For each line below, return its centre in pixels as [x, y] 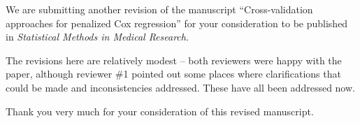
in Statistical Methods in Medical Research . [97, 37]
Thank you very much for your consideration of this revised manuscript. [160, 111]
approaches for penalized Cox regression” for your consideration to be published [177, 23]
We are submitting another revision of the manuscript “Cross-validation [159, 9]
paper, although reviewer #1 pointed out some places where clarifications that [173, 74]
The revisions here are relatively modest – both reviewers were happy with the [174, 60]
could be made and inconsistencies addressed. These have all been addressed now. [180, 87]
